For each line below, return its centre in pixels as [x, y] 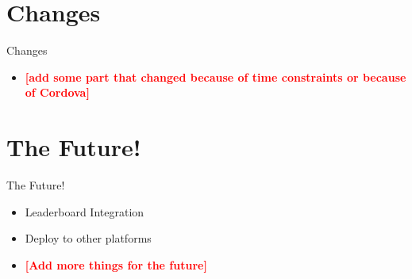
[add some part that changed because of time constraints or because [216, 76]
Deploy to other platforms [88, 238]
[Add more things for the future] [116, 264]
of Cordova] [57, 92]
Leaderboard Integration [85, 211]
